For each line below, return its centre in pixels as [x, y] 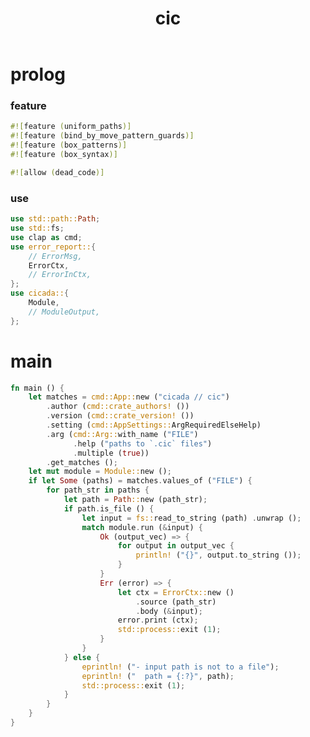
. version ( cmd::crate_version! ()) [120, 416]
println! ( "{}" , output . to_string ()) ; [218, 555]
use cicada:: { [40, 293]
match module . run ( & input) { [142, 527]
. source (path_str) [176, 602]
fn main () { [37, 388]
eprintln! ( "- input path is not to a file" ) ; [180, 667]
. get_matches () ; [82, 462]
